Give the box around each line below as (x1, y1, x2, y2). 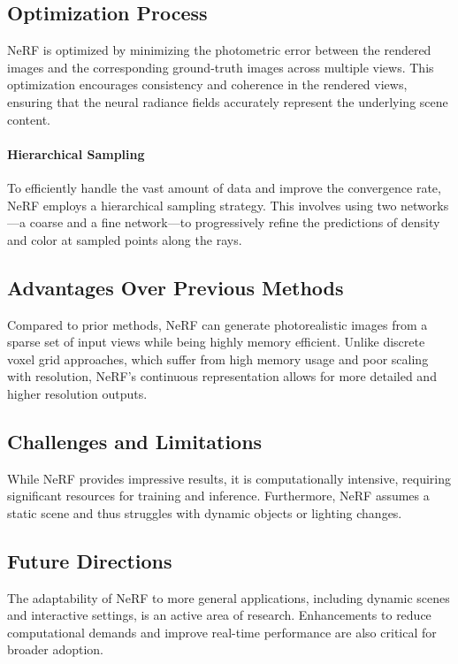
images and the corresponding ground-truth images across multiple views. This (7, 57, 434, 76)
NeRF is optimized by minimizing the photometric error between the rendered (7, 41, 431, 59)
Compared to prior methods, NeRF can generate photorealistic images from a (7, 315, 428, 333)
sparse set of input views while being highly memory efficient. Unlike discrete (7, 332, 425, 351)
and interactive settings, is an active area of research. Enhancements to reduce (7, 606, 431, 624)
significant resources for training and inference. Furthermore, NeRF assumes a (7, 486, 430, 505)
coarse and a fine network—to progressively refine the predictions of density (29, 213, 440, 232)
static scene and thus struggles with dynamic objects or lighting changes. (7, 503, 402, 522)
